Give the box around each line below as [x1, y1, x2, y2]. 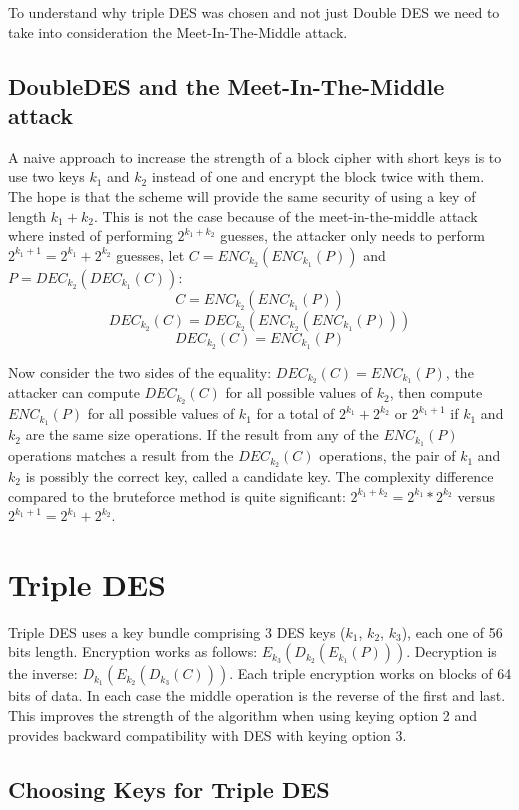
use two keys [8, 166, 85, 187]
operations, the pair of [319, 445, 456, 466]
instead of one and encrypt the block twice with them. [151, 166, 485, 187]
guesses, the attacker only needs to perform [220, 225, 486, 246]
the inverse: [8, 663, 78, 684]
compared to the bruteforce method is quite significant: [8, 485, 346, 506]
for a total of [256, 403, 335, 424]
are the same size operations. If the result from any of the [25, 424, 379, 445]
